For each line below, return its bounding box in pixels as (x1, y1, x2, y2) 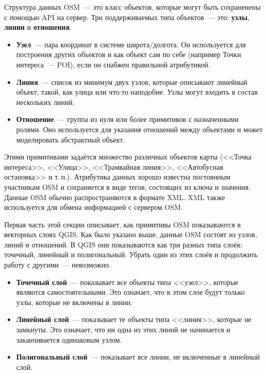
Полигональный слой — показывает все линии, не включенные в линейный (16, 351, 260, 362)
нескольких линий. (16, 96, 75, 107)
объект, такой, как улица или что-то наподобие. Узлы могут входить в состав (16, 86, 258, 97)
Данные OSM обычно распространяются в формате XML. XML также (4, 191, 225, 202)
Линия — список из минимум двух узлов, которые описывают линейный (16, 76, 247, 87)
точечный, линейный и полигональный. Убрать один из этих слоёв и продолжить (4, 249, 258, 260)
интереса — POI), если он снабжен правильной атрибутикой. (16, 59, 211, 69)
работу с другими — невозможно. (4, 259, 111, 270)
